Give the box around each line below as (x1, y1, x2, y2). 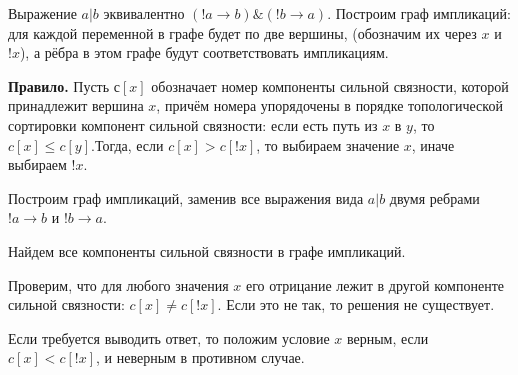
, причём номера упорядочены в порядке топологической (156, 95, 503, 116)
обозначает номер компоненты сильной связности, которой (151, 75, 509, 96)
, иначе (411, 134, 455, 155)
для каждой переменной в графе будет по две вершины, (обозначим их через (8, 22, 477, 43)
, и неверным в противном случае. (96, 347, 305, 368)
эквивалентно (103, 3, 185, 23)
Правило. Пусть (8, 75, 110, 96)
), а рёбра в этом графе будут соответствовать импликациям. (19, 42, 389, 63)
